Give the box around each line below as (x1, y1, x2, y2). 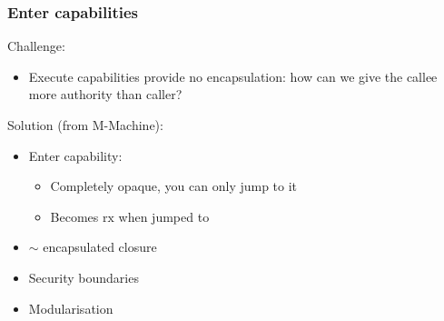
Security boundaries (28, 267, 139, 286)
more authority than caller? (28, 85, 183, 104)
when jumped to (118, 206, 210, 226)
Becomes (50, 206, 99, 226)
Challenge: (7, 36, 65, 55)
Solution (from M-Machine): (7, 115, 163, 134)
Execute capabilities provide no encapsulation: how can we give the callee (28, 66, 438, 85)
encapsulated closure (43, 237, 157, 256)
